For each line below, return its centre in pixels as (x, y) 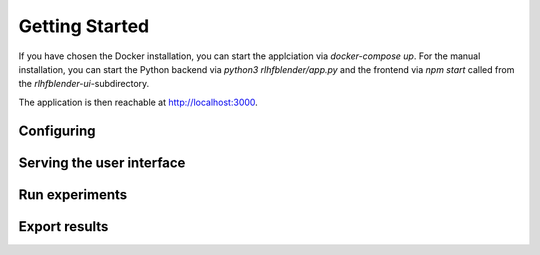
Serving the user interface (102, 162)
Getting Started (84, 26)
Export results (63, 226)
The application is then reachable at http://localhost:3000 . (138, 102)
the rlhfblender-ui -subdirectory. (84, 84)
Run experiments (73, 194)
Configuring (57, 130)
